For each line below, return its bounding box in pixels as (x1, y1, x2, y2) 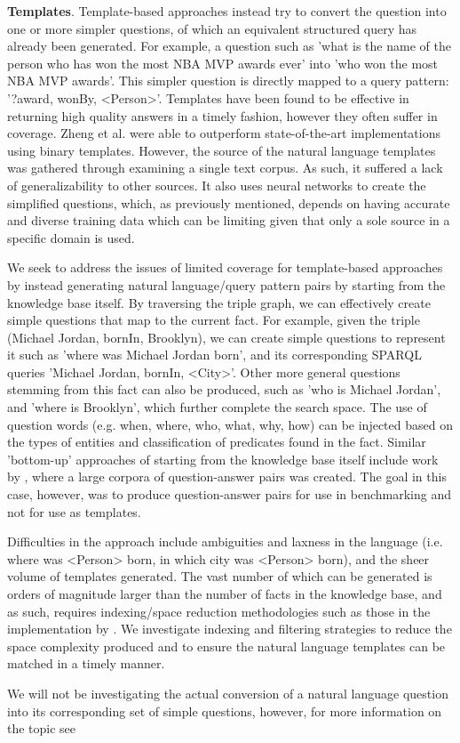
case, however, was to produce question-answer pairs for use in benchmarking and (7, 485, 452, 504)
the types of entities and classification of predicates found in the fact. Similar (7, 432, 426, 451)
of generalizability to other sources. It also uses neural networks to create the (7, 175, 426, 194)
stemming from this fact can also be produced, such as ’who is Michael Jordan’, (7, 380, 441, 399)
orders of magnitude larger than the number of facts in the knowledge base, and (7, 585, 442, 602)
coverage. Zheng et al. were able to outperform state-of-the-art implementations (7, 124, 440, 142)
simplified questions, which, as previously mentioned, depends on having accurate (7, 193, 450, 212)
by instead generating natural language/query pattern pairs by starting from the (7, 275, 446, 294)
